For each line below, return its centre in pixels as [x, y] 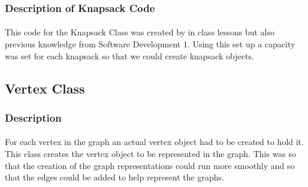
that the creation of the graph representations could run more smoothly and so [150, 165]
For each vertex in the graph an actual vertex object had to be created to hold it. [154, 142]
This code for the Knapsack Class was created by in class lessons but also [140, 32]
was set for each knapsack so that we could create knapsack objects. [129, 55]
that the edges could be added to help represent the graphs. [114, 177]
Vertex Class [45, 88]
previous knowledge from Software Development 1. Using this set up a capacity [150, 44]
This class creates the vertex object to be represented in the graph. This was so [151, 154]
